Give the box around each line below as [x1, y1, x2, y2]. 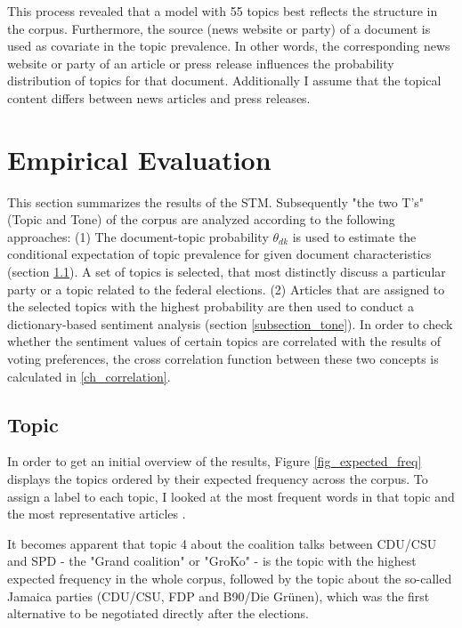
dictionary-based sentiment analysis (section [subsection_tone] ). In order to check [7, 314, 453, 333]
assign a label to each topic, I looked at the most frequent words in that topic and [7, 487, 455, 505]
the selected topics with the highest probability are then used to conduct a [7, 297, 414, 316]
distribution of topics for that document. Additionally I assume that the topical [7, 71, 442, 90]
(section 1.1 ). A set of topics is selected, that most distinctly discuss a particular [7, 262, 446, 281]
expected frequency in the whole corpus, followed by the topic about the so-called [7, 568, 452, 587]
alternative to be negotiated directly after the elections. [7, 604, 309, 623]
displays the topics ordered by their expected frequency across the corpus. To [7, 470, 428, 488]
